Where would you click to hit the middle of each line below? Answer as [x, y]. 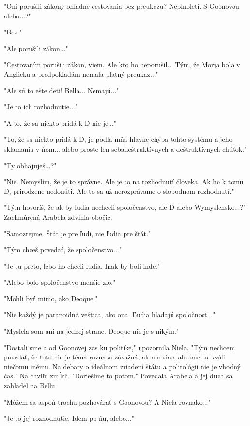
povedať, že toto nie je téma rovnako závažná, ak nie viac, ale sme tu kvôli [115, 357]
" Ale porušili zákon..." [36, 48]
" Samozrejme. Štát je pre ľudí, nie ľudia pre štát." [78, 233]
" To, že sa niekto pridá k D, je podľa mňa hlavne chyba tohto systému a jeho [118, 139]
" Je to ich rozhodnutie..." [41, 107]
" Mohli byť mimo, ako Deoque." [51, 298]
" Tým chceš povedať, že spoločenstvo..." [63, 249]
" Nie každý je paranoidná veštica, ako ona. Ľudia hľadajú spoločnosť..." [110, 315]
